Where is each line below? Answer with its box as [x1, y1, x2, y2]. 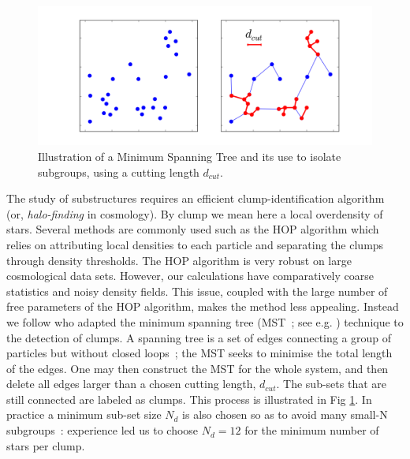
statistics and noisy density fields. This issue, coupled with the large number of [6, 282, 388, 299]
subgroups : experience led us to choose [6, 422, 199, 438]
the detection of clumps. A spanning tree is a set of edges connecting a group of [6, 329, 392, 345]
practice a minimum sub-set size [6, 406, 162, 423]
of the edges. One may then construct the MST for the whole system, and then [6, 360, 389, 376]
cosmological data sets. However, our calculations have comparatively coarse [6, 267, 374, 284]
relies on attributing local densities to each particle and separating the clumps [6, 236, 384, 252]
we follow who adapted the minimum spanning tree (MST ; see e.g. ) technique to [6, 313, 404, 330]
